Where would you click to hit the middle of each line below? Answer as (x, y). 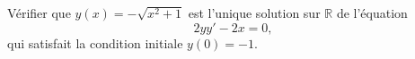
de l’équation (372, 13)
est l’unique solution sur (254, 13)
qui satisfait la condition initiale (95, 42)
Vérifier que (39, 13)
